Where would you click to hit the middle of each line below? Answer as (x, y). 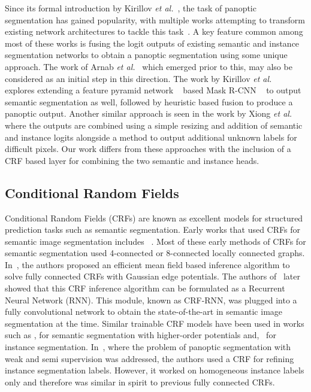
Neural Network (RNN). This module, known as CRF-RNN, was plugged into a (151, 300)
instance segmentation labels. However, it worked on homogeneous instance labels (155, 370)
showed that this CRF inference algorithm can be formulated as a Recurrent (145, 288)
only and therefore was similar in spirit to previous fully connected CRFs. (140, 382)
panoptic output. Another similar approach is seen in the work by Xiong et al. (149, 113)
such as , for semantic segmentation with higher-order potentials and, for (141, 335)
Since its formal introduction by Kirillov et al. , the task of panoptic (131, 8)
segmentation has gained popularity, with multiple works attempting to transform (155, 19)
